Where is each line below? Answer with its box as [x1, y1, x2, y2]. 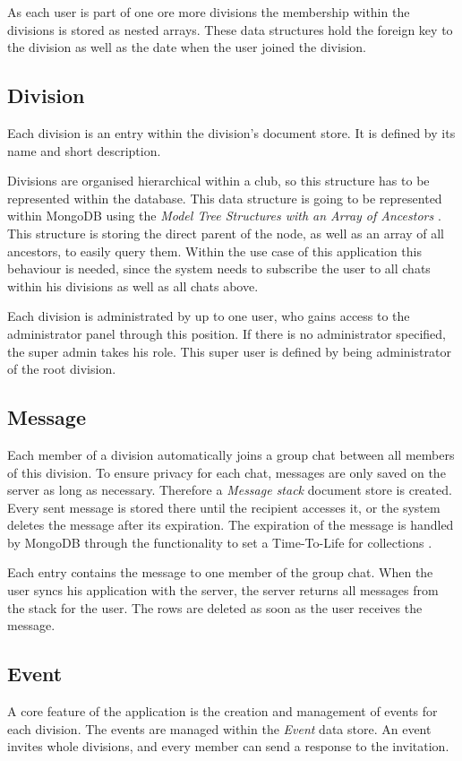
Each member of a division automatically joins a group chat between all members [7, 445, 455, 463]
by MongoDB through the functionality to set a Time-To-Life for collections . [7, 532, 432, 551]
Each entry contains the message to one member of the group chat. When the [7, 563, 433, 582]
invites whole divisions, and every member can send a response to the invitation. [7, 737, 449, 756]
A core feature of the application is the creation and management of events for [7, 702, 438, 721]
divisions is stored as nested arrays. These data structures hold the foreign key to [7, 20, 453, 39]
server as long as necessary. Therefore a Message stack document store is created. [7, 480, 452, 499]
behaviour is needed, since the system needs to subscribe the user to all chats [7, 259, 431, 278]
